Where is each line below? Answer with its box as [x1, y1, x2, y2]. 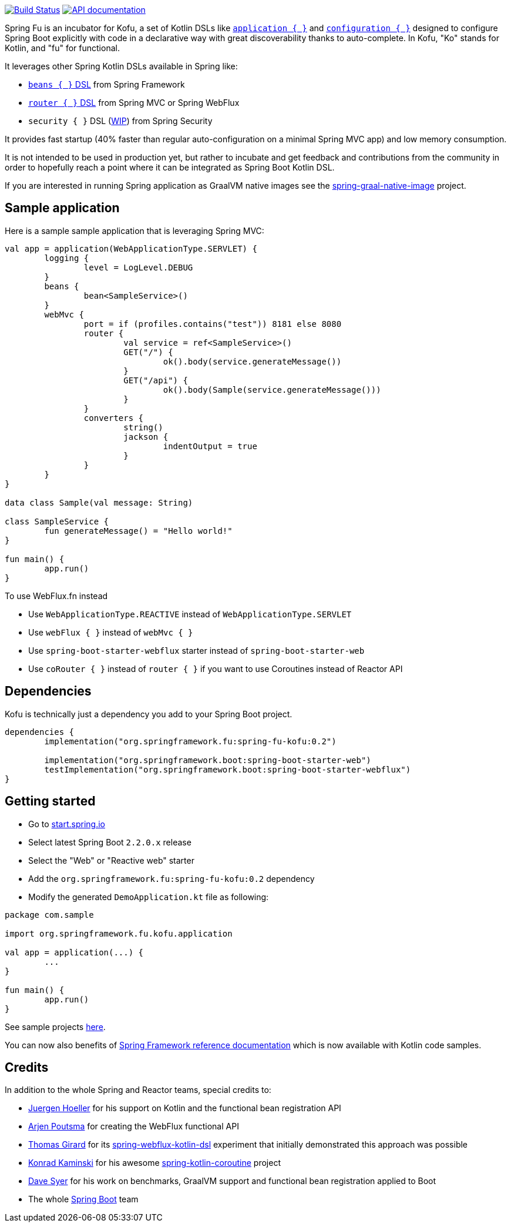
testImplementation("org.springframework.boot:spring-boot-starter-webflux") [44, 764, 411, 774]
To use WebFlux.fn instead [5, 590, 108, 601]
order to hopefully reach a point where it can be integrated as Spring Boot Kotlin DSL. [5, 162, 335, 172]
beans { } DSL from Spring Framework [28, 79, 185, 89]
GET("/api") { [123, 375, 188, 385]
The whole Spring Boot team [28, 1194, 139, 1205]
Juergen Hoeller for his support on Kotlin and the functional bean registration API [28, 1103, 341, 1114]
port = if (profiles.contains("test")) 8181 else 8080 [83, 319, 342, 329]
